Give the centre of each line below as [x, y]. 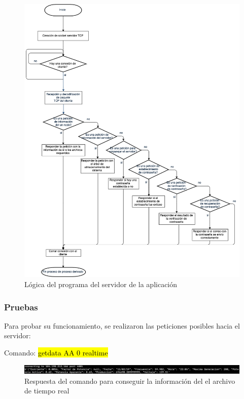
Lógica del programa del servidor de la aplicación [101, 284]
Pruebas [21, 307]
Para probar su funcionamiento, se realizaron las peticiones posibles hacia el [122, 325]
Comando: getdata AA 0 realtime [56, 353]
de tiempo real [47, 391]
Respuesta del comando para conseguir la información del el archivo [130, 381]
